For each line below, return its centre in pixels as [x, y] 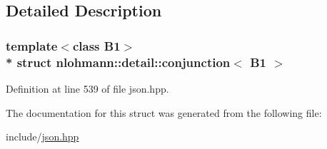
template [32, 45]
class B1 [96, 45]
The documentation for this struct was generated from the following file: [164, 112]
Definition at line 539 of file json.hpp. [87, 88]
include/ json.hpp [42, 137]
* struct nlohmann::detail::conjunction [118, 62]
